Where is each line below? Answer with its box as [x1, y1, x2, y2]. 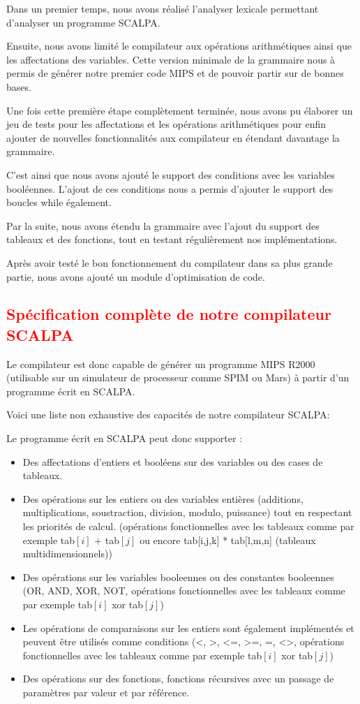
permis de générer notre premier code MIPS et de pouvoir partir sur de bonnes [6, 66, 344, 80]
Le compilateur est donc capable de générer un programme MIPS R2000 [6, 356, 315, 371]
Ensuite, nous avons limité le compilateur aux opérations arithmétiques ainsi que [6, 38, 352, 53]
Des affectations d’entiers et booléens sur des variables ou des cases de [22, 454, 323, 469]
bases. [6, 79, 31, 94]
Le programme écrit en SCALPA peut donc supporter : [6, 431, 243, 446]
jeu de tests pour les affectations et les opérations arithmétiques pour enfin [6, 117, 327, 131]
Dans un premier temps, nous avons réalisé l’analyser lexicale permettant [6, 1, 319, 15]
